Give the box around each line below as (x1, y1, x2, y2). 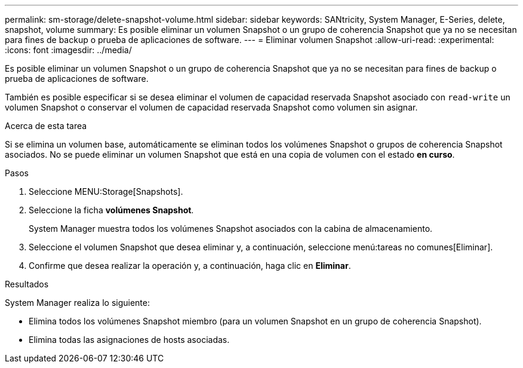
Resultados (5, 279, 49, 289)
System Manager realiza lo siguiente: (5, 298, 150, 308)
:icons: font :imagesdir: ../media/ (5, 45, 132, 55)
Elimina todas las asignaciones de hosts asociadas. (29, 335, 230, 345)
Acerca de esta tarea (5, 121, 87, 131)
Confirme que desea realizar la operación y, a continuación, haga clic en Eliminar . (29, 260, 351, 271)
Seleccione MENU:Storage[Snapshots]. (29, 186, 183, 197)
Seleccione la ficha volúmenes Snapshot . (29, 205, 194, 215)
